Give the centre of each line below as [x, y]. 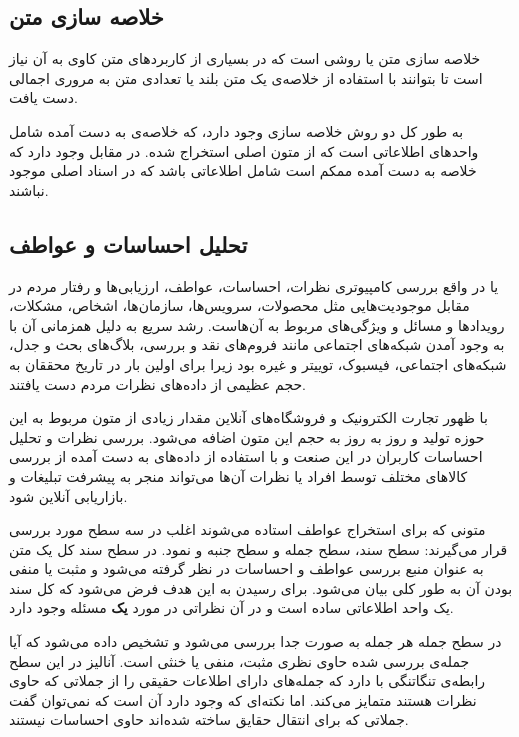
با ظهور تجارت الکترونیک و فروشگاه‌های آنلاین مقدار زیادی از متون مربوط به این [248, 417]
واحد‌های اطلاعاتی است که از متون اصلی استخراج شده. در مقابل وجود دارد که [244, 150]
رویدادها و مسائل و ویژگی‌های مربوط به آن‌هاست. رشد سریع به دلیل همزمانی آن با [257, 324]
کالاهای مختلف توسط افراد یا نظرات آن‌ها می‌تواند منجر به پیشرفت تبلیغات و [238, 475]
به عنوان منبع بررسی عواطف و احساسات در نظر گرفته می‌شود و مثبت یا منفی [246, 568]
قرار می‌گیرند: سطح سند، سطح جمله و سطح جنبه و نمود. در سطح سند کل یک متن [258, 548]
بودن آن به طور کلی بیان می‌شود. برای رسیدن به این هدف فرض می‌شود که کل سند [261, 587]
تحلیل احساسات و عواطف [128, 243]
